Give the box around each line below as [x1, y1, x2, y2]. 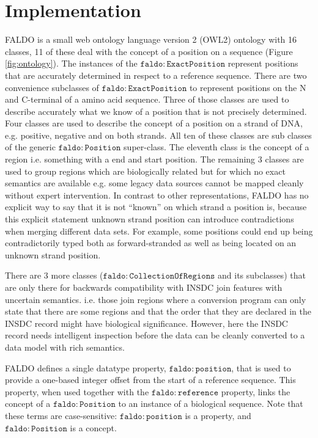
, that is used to [231, 361, 291, 374]
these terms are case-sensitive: [5, 409, 117, 422]
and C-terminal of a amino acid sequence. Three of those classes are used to [5, 93, 289, 106]
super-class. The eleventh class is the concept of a [124, 141, 309, 153]
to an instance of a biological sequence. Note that [118, 397, 303, 410]
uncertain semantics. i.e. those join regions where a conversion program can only [5, 293, 306, 305]
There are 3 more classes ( [5, 269, 103, 282]
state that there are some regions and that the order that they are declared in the [5, 305, 311, 318]
